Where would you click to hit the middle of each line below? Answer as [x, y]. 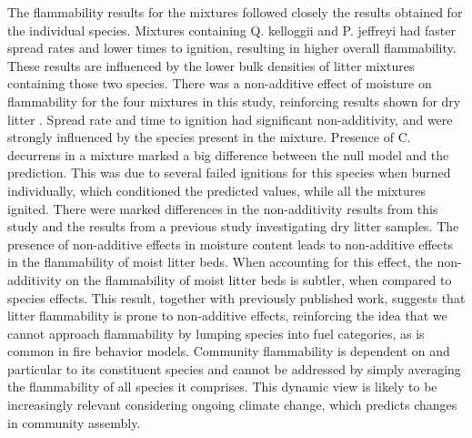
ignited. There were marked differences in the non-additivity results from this [223, 208]
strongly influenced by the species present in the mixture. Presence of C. [209, 137]
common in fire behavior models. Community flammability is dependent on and [229, 351]
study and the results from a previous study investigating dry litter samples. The [233, 226]
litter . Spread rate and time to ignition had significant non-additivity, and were [230, 119]
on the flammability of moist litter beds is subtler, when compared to [259, 279]
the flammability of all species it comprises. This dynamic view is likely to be [222, 387]
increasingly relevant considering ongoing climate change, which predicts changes [232, 405]
